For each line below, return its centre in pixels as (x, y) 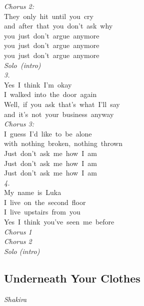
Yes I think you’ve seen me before (59, 222)
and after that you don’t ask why (58, 26)
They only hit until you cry (49, 16)
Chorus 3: (19, 124)
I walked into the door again (50, 94)
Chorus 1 (18, 231)
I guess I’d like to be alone (48, 133)
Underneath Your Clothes (72, 278)
